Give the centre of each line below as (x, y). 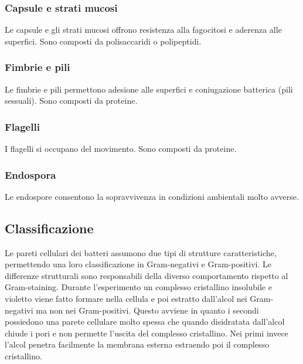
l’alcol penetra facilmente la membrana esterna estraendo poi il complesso (137, 344)
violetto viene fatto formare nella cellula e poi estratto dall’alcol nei (126, 299)
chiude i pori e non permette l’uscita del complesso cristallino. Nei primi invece (147, 333)
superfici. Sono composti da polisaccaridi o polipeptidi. (103, 41)
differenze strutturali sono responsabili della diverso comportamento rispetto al (147, 275)
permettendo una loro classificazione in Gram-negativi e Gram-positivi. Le (138, 264)
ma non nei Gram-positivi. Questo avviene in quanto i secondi (147, 310)
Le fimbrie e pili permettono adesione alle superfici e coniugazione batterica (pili (149, 89)
